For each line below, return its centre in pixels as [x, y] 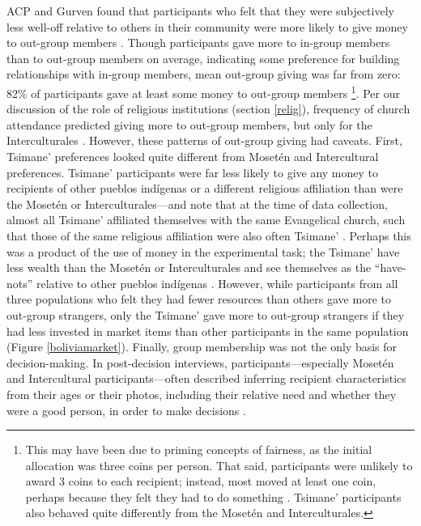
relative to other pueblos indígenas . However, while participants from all [217, 283]
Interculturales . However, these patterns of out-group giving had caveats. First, [204, 140]
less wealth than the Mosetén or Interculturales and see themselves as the [189, 267]
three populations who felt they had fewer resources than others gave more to [199, 299]
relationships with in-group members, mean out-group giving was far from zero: [204, 74]
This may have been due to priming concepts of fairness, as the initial [199, 450]
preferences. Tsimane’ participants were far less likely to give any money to [193, 172]
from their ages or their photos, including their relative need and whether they [202, 394]
